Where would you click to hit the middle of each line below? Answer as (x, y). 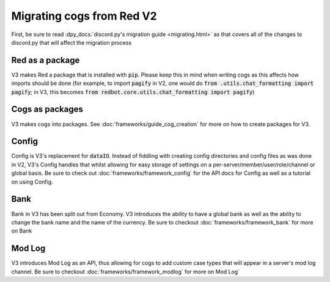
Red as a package (46, 60)
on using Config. (32, 182)
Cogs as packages (47, 109)
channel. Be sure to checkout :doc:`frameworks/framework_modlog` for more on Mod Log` (126, 272)
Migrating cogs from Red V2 (84, 16)
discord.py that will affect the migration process (71, 42)
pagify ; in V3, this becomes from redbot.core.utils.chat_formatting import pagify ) (133, 92)
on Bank (22, 231)
